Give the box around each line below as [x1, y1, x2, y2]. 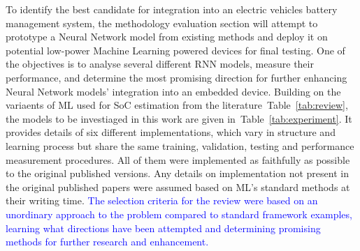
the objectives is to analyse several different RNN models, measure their [6, 56, 314, 71]
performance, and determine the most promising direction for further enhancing [6, 70, 347, 84]
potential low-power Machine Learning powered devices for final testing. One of [6, 43, 345, 57]
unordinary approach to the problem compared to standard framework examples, [6, 206, 352, 221]
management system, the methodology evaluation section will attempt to [6, 15, 318, 30]
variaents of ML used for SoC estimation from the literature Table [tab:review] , [6, 98, 348, 112]
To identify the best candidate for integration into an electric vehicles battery [6, 2, 338, 16]
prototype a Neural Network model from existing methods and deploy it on [6, 29, 328, 44]
